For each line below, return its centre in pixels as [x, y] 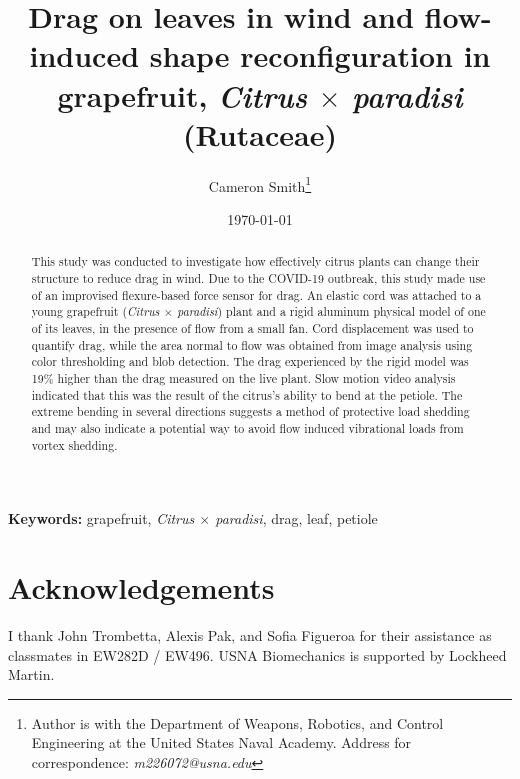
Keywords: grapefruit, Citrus [101, 518]
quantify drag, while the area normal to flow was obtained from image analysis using [252, 344]
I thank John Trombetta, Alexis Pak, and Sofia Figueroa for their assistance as [250, 634]
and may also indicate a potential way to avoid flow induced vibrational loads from [247, 427]
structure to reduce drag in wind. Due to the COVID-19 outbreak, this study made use [258, 277]
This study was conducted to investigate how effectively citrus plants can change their [255, 261]
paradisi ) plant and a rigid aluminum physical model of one [331, 311]
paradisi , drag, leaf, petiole [296, 518]
